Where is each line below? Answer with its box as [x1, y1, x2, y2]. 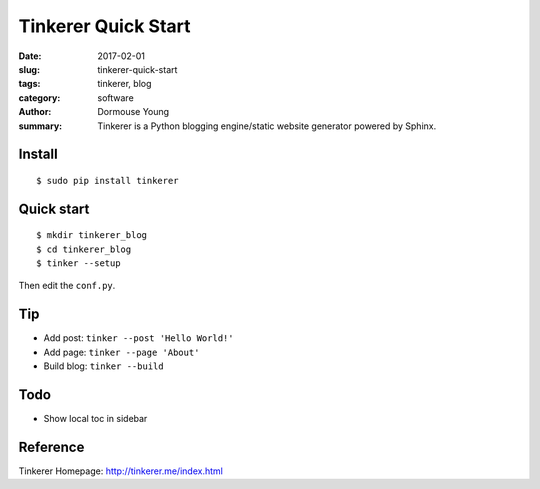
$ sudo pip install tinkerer [36, 175, 179, 186]
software [97, 91, 134, 104]
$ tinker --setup [36, 258, 121, 269]
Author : [18, 106, 52, 118]
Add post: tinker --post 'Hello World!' [43, 332, 234, 344]
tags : [18, 78, 41, 90]
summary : [18, 120, 63, 132]
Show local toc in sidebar [43, 413, 148, 425]
